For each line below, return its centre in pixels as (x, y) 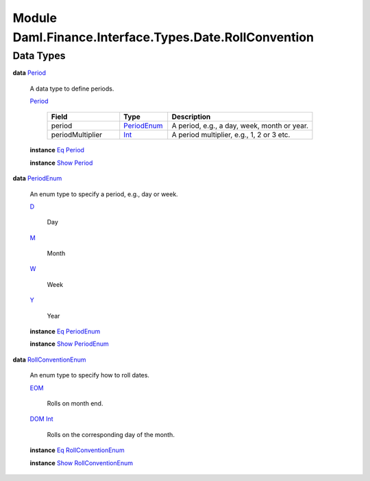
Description (191, 117)
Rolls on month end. (75, 403)
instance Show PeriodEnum (69, 344)
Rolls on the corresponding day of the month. (111, 434)
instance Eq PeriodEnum (65, 331)
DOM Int (42, 419)
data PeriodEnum (37, 178)
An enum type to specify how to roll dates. (90, 375)
